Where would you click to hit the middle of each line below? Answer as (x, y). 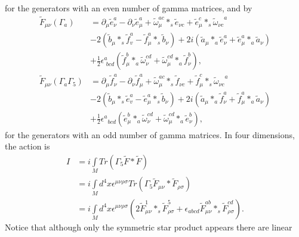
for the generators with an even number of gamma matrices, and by (129, 8)
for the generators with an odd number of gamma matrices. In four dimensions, (150, 134)
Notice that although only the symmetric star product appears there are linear (149, 227)
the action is (27, 146)
